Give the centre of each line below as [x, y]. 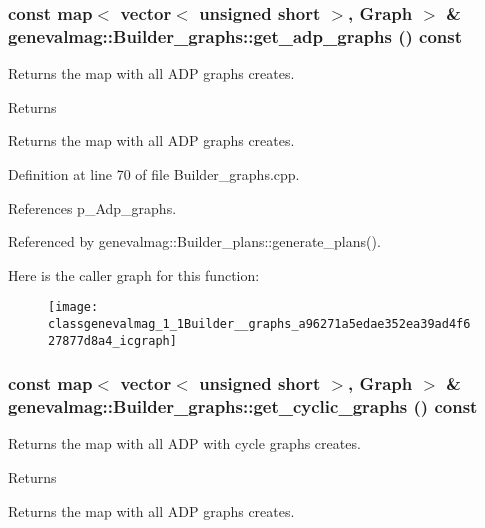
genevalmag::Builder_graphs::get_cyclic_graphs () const [243, 406]
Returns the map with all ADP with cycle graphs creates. [184, 443]
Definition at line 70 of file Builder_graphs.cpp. [154, 173]
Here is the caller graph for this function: [134, 274]
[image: [73, 307]
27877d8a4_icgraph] [112, 340]
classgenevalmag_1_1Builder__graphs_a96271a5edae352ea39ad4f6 [259, 323]
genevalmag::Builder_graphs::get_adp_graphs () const [235, 35]
